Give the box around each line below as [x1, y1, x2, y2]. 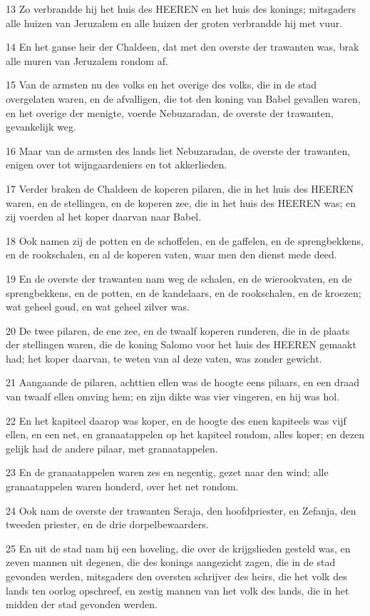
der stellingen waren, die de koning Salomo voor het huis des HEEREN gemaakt [6, 337, 356, 352]
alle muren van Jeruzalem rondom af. [6, 53, 168, 68]
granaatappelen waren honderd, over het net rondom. [6, 479, 239, 494]
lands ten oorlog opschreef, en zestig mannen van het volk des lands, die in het [6, 582, 349, 597]
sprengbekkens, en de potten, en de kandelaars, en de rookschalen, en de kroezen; [6, 285, 361, 300]
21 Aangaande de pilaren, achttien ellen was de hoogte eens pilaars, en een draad [6, 375, 360, 390]
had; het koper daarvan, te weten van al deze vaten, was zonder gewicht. [6, 350, 322, 365]
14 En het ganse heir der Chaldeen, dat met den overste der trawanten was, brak [6, 39, 359, 54]
